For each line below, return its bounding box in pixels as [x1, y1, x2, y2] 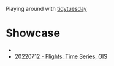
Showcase [6, 27, 61, 40]
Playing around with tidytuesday [6, 5, 87, 12]
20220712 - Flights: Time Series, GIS [14, 53, 108, 60]
